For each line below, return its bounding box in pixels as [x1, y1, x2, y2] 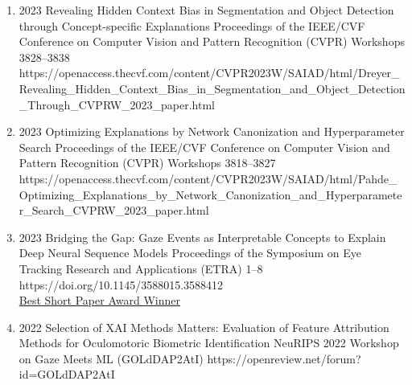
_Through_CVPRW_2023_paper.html [19, 96, 215, 113]
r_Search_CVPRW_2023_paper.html [19, 202, 209, 219]
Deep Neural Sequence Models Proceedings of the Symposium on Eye [19, 244, 361, 261]
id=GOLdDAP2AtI [19, 366, 115, 383]
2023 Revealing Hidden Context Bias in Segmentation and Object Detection [19, 2, 394, 18]
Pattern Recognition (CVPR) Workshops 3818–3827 [19, 154, 276, 171]
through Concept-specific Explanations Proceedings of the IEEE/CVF [19, 17, 365, 34]
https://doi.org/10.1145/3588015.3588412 [19, 276, 224, 293]
